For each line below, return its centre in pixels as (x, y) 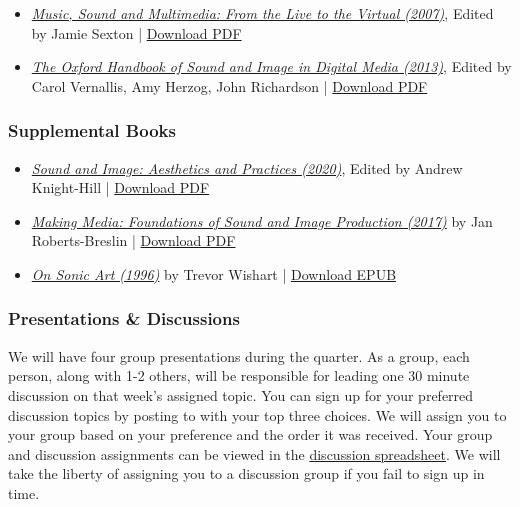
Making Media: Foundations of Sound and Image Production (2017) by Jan (262, 220)
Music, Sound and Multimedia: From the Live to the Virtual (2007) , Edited (262, 13)
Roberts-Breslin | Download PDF (133, 240)
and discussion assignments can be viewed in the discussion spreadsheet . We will (254, 453)
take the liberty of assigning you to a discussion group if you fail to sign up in (246, 473)
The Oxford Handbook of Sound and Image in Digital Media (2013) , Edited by (271, 66)
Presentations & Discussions (124, 318)
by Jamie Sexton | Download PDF (136, 32)
